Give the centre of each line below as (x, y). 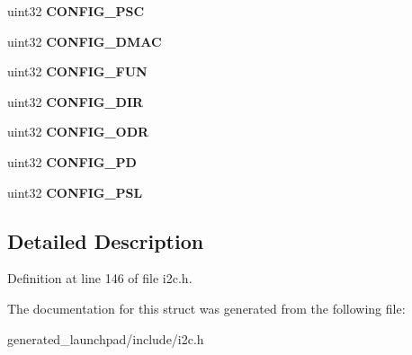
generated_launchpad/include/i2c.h (106, 338)
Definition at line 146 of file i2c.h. (100, 278)
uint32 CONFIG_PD (72, 161)
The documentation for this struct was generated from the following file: (206, 308)
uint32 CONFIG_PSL (75, 192)
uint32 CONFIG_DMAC (85, 41)
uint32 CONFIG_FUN (77, 71)
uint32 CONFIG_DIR (76, 101)
